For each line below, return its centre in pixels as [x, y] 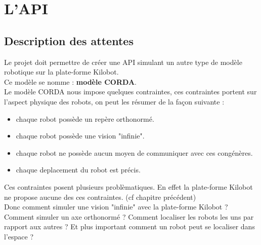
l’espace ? [19, 236]
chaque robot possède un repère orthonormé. [85, 118]
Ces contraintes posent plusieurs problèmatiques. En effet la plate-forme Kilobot [128, 186]
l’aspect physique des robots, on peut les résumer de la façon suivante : [114, 101]
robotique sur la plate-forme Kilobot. [61, 72]
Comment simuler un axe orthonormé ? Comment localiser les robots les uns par [129, 216]
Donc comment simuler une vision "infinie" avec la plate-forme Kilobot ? [116, 207]
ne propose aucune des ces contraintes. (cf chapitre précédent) [100, 197]
